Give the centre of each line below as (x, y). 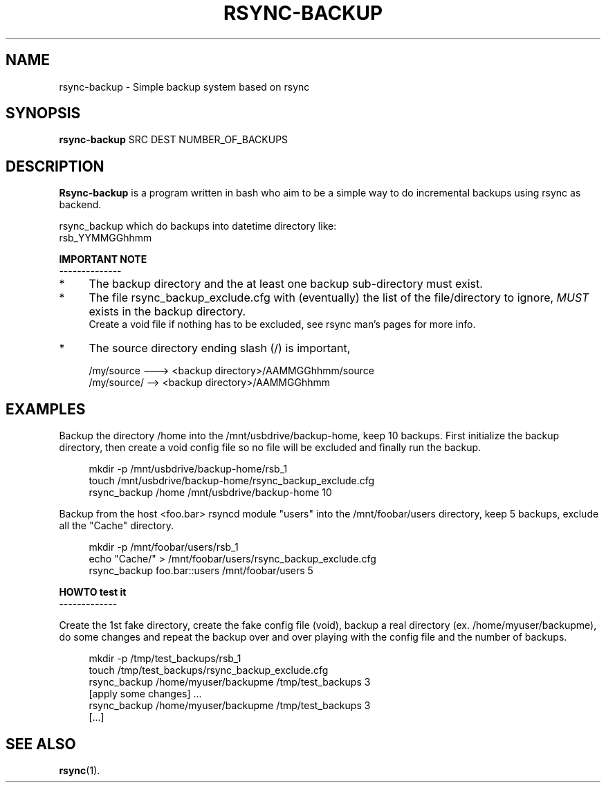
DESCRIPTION (55, 166)
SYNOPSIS (43, 113)
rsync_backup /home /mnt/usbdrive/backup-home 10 (210, 493)
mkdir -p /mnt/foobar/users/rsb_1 (164, 547)
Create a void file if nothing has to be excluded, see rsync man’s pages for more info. (282, 324)
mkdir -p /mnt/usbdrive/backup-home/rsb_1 (188, 469)
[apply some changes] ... (145, 694)
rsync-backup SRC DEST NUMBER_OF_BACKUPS (174, 140)
